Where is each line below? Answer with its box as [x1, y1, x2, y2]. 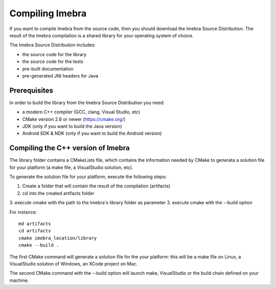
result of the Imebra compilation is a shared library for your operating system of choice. [9, 32, 194, 38]
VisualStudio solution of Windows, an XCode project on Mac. [9, 260, 138, 267]
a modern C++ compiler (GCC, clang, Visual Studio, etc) [22, 109, 141, 115]
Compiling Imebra [9, 8, 87, 19]
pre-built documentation [22, 65, 74, 71]
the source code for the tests [22, 59, 84, 65]
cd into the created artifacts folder [22, 190, 95, 196]
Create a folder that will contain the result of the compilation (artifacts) [22, 183, 171, 189]
